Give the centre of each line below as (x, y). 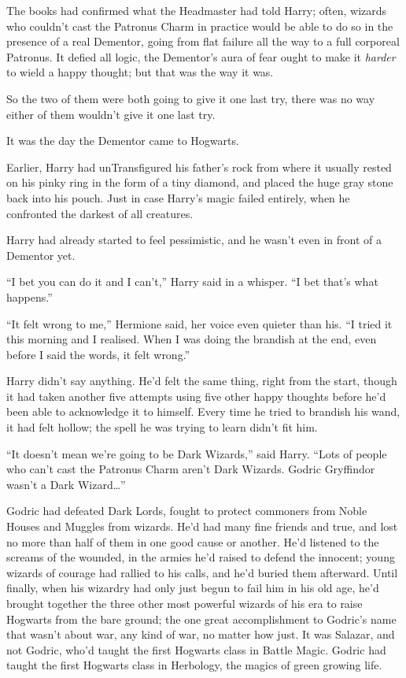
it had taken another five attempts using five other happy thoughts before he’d (196, 396)
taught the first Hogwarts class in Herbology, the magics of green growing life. (194, 665)
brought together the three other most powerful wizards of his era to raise (185, 603)
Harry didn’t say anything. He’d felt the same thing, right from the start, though (202, 381)
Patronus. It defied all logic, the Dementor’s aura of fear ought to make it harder (201, 56)
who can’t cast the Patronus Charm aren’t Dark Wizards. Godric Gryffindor (191, 469)
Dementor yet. (41, 255)
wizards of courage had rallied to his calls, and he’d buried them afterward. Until (202, 572)
